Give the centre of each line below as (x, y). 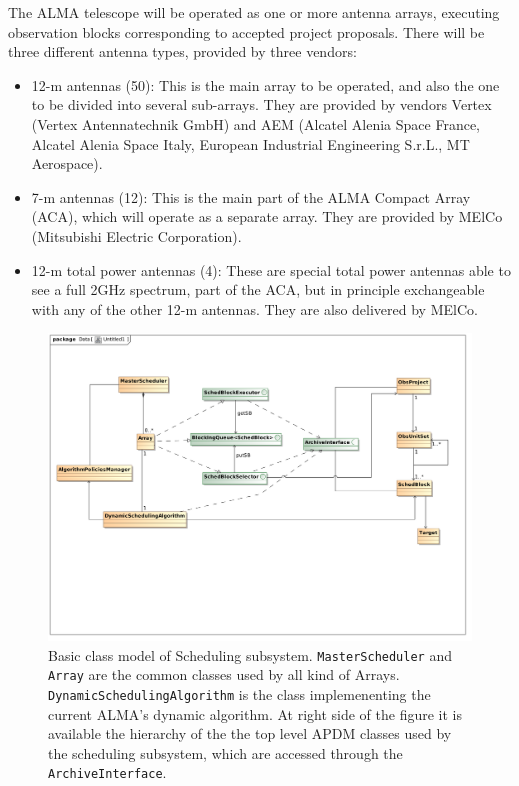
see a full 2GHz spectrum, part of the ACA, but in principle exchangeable (258, 289)
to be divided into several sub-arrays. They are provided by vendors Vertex (261, 104)
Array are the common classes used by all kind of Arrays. (224, 674)
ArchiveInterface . (107, 772)
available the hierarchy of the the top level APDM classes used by (250, 733)
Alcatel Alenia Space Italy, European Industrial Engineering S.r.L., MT (250, 143)
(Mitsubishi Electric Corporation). (136, 235)
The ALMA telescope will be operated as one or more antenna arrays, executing (254, 12)
